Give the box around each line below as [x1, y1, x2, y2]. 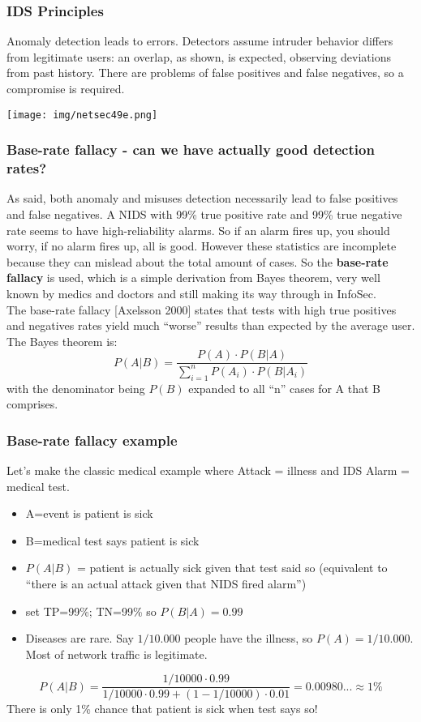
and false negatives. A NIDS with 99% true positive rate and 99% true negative [6, 205, 402, 222]
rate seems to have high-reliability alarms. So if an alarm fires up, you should [6, 221, 390, 238]
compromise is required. [6, 80, 125, 96]
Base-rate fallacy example [6, 429, 178, 450]
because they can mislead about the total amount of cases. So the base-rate [6, 253, 389, 270]
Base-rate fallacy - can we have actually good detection [6, 139, 375, 160]
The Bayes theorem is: [6, 332, 118, 349]
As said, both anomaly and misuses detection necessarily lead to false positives [6, 190, 398, 207]
